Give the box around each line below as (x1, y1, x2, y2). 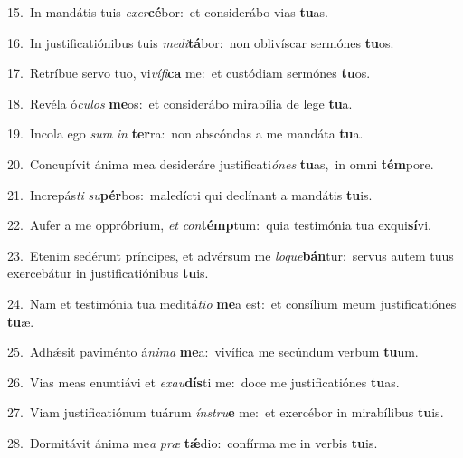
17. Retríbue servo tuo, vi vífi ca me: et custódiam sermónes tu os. (7, 63, 371, 82)
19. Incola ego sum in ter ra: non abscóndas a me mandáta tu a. (7, 124, 364, 143)
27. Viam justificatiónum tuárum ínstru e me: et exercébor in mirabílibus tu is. (7, 403, 444, 422)
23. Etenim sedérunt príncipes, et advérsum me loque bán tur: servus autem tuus (7, 245, 454, 264)
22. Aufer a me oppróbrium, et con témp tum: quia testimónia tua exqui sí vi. (7, 215, 432, 234)
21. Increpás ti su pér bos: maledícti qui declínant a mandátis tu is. (7, 185, 373, 204)
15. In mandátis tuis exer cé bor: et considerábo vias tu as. (7, 3, 329, 21)
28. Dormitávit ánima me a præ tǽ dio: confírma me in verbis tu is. (7, 433, 378, 452)
